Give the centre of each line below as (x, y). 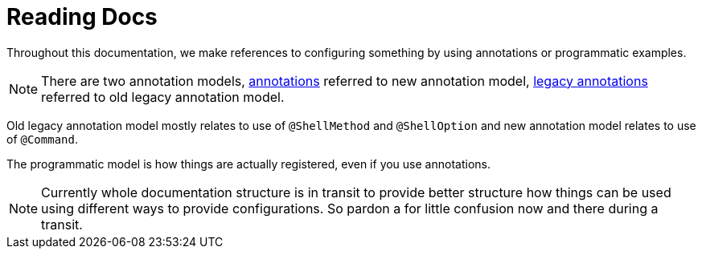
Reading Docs (82, 17)
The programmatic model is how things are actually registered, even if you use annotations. (248, 164)
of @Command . (42, 139)
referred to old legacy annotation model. (163, 97)
